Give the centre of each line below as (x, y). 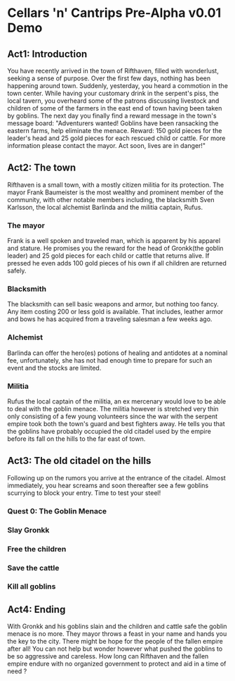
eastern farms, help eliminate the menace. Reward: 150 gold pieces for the (115, 131)
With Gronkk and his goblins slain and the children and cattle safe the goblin (117, 626)
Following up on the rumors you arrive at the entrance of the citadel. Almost (116, 477)
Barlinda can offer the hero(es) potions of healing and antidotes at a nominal (117, 353)
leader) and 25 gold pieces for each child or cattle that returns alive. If (108, 256)
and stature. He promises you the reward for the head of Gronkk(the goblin (115, 249)
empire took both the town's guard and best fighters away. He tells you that (116, 424)
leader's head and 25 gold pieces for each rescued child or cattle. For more (116, 138)
